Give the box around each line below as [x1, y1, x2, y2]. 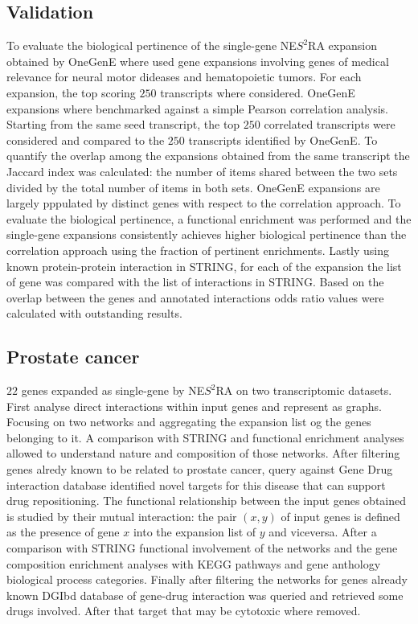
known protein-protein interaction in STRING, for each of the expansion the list [6, 257, 402, 274]
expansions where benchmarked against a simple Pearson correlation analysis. [6, 100, 388, 117]
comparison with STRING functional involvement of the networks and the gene [6, 540, 398, 556]
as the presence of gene [6, 523, 120, 540]
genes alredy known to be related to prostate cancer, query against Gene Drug [6, 461, 393, 478]
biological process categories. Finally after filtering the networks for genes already [6, 571, 408, 588]
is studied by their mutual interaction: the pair [6, 507, 237, 524]
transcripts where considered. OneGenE [160, 84, 355, 101]
